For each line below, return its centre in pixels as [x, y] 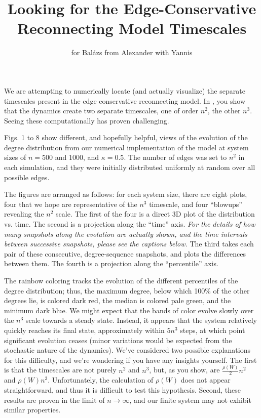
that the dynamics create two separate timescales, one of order [101, 111]
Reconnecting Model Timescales [132, 28]
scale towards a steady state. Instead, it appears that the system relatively [141, 320]
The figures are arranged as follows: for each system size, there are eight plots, [126, 194]
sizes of [15, 157]
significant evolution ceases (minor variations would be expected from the [118, 340]
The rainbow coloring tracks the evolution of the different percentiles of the [121, 280]
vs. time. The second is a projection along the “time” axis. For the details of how [130, 224]
